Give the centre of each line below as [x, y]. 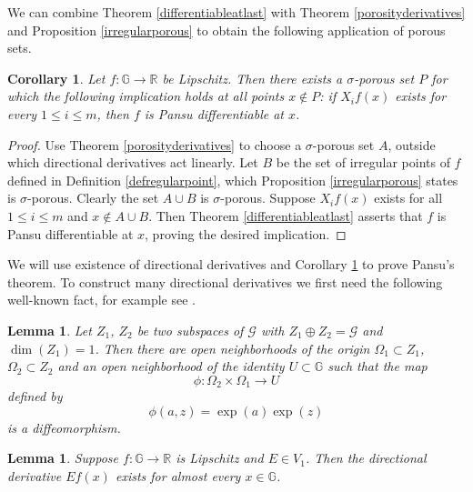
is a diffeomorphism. [64, 427]
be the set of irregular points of [363, 162]
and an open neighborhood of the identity [171, 366]
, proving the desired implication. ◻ [246, 233]
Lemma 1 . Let [50, 330]
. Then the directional [366, 458]
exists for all [408, 198]
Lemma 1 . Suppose [63, 458]
